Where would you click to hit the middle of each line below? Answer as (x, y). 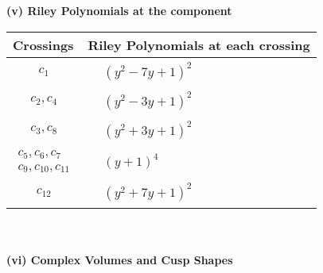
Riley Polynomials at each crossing (199, 44)
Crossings (43, 44)
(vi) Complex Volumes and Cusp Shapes (120, 260)
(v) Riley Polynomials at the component (119, 10)
